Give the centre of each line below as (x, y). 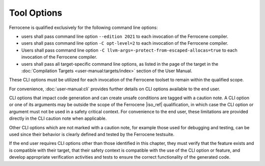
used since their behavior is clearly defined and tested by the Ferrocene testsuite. (92, 135)
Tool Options (36, 13)
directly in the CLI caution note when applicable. (58, 118)
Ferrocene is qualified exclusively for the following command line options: (83, 28)
